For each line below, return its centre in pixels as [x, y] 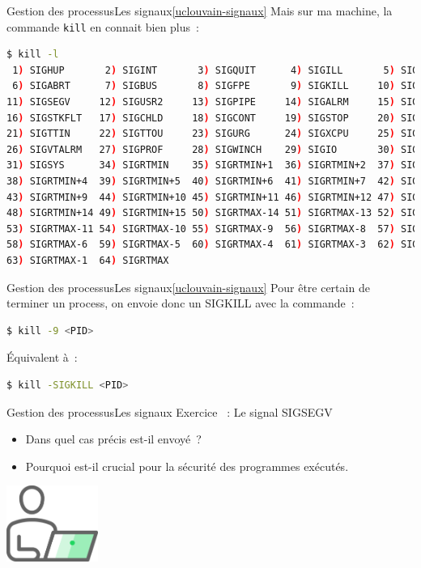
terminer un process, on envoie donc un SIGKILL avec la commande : [181, 303]
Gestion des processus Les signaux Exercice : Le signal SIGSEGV [170, 411]
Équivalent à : [42, 357]
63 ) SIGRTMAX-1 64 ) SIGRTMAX [88, 260]
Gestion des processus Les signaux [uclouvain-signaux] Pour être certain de [188, 287]
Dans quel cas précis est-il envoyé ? [113, 439]
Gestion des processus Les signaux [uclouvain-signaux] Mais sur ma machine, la [200, 11]
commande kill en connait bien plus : [103, 26]
